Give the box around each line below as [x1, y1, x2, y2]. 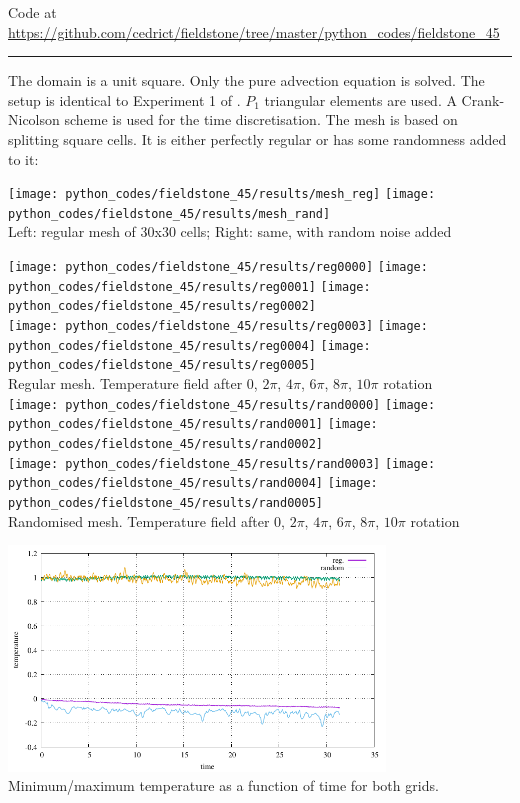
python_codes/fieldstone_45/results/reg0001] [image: [8, 279, 371, 294]
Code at [8, 2, 57, 22]
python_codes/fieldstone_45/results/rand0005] [8, 495, 323, 510]
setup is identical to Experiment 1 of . [8, 89, 241, 110]
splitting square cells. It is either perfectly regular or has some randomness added [8, 128, 507, 149]
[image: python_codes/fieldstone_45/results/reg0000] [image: [8, 260, 428, 275]
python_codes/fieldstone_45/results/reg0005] [8, 358, 316, 373]
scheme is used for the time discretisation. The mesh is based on [64, 109, 458, 130]
